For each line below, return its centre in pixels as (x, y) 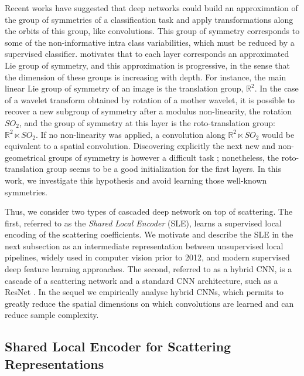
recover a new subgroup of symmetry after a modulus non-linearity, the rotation (148, 111)
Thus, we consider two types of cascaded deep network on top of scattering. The (149, 211)
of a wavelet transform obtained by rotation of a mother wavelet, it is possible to (150, 99)
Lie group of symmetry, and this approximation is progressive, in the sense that (148, 65)
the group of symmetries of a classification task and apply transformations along (149, 19)
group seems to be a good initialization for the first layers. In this (164, 169)
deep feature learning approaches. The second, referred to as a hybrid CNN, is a (148, 269)
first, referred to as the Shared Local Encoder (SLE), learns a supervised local (143, 223)
